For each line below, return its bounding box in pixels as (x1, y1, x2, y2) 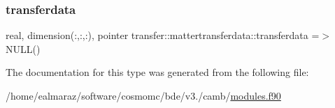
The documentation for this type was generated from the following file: (6, 65, 309, 79)
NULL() (6, 41, 41, 56)
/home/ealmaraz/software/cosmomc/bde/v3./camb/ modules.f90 (6, 88, 281, 102)
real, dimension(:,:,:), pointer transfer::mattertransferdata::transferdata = (6, 28, 320, 43)
